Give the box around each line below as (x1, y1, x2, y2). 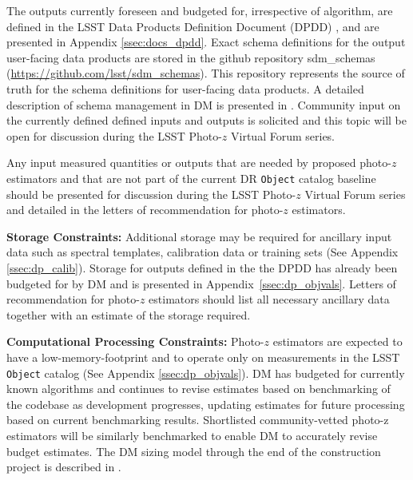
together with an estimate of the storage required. (6, 306, 251, 323)
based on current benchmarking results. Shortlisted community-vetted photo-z (6, 411, 389, 428)
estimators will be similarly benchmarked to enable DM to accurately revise (6, 426, 378, 443)
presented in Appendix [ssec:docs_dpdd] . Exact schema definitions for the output (6, 34, 406, 50)
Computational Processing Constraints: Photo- (6, 333, 264, 350)
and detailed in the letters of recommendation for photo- (6, 201, 284, 218)
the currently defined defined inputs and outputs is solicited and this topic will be (6, 112, 407, 129)
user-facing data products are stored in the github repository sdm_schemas (6, 49, 375, 65)
